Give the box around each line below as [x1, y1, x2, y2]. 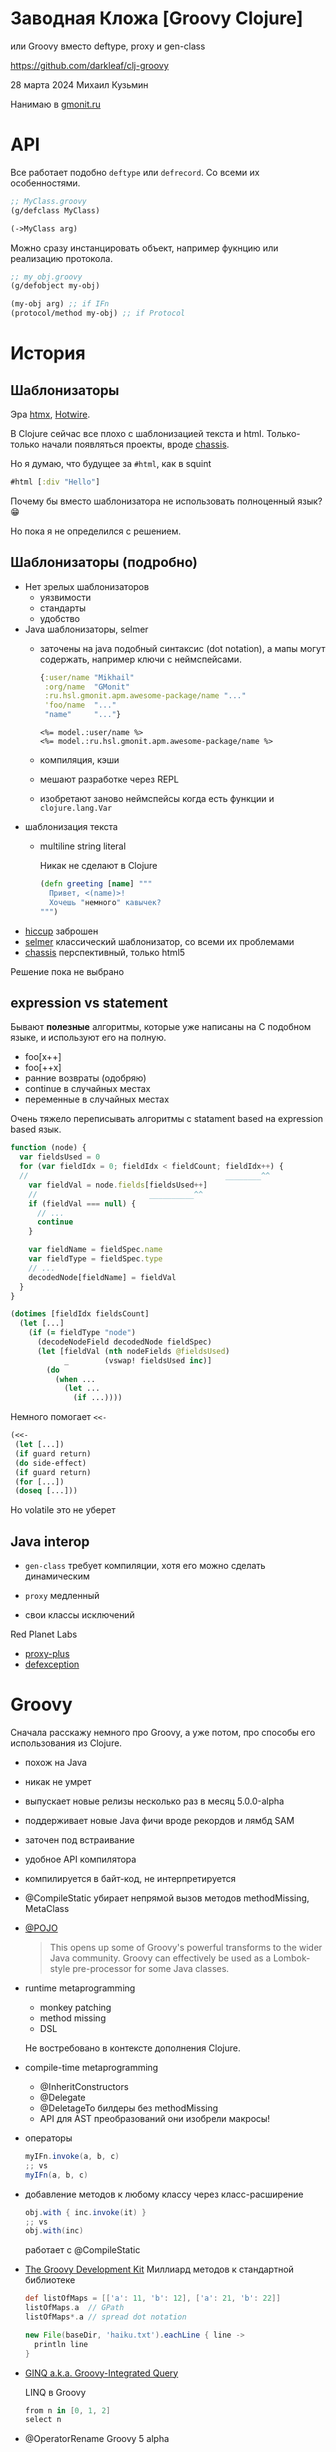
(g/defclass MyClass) [10, 205, 101, 216]
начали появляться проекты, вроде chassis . [41, 438, 230, 450]
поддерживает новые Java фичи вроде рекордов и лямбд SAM [24, 1815, 295, 1826]
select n [24, 2415, 62, 2425]
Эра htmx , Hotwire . [10, 408, 91, 420]
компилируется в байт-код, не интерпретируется [24, 1873, 237, 1884]
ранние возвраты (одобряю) [24, 1072, 147, 1084]
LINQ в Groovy [24, 2386, 87, 2398]
